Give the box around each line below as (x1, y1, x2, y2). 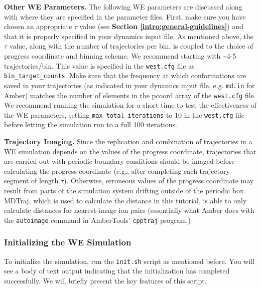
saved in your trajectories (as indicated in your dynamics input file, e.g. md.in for (4, 80, 255, 90)
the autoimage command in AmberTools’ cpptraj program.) (4, 214, 191, 225)
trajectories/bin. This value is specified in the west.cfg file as (4, 60, 195, 71)
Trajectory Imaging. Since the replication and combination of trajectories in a (4, 136, 252, 147)
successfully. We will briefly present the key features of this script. (4, 275, 207, 285)
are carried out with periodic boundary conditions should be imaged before (4, 156, 235, 166)
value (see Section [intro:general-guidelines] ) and (79, 21, 243, 32)
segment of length (4, 175, 59, 186)
